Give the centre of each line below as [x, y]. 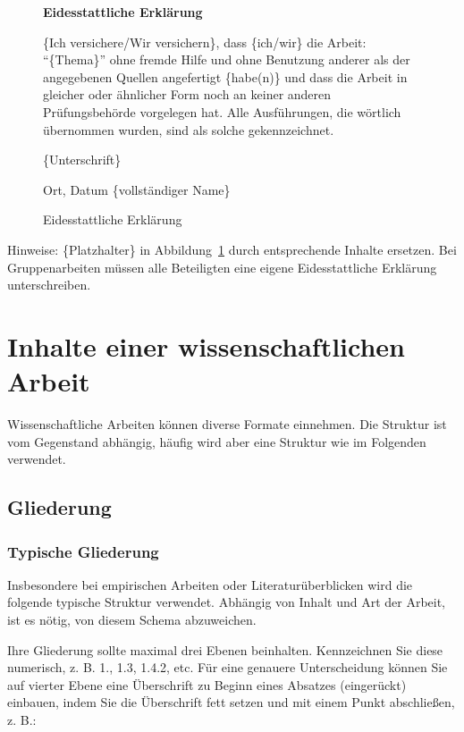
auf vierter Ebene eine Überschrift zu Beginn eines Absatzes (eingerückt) [207, 684]
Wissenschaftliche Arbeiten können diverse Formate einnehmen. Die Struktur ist [227, 424]
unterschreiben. [49, 285]
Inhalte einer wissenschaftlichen [207, 345]
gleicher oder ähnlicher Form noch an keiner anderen [187, 94]
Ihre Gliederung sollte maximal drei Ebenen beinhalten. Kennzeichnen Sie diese [225, 649]
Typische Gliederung [83, 551]
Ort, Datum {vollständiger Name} [137, 189]
